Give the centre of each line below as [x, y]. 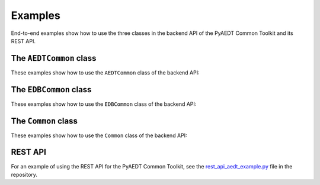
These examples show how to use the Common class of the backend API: [99, 135]
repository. [24, 174]
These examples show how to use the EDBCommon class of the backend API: [104, 104]
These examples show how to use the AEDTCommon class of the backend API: [105, 72]
